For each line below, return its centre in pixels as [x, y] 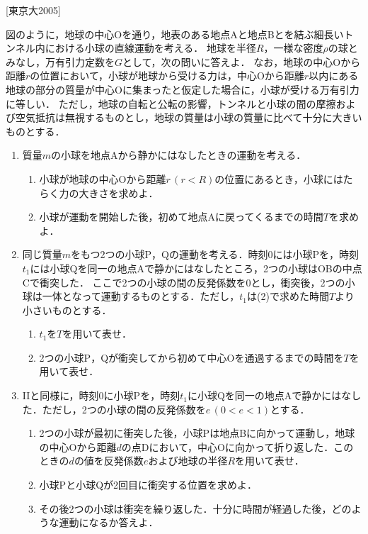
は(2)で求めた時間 [288, 296]
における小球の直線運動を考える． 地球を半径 [150, 48]
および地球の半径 [188, 461]
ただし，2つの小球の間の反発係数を [124, 409]
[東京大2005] [33, 10]
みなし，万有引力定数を [60, 61]
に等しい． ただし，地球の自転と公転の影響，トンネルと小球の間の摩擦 [171, 103]
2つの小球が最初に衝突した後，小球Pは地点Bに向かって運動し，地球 [197, 433]
